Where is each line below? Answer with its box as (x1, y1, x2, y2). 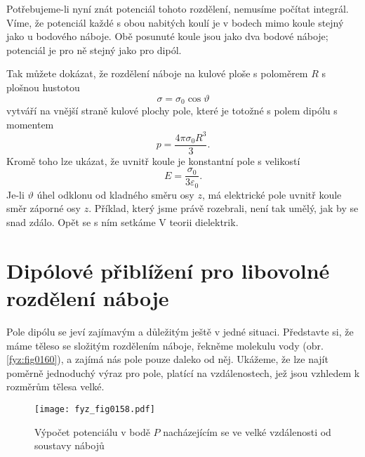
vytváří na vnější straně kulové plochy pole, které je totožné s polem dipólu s (6, 103, 338, 118)
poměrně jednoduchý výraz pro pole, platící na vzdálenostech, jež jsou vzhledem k (6, 365, 360, 380)
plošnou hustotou (6, 79, 80, 94)
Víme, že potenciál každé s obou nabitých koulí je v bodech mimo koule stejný (6, 15, 344, 29)
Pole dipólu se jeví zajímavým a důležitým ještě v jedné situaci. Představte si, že (6, 324, 354, 338)
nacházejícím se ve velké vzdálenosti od (163, 424, 331, 439)
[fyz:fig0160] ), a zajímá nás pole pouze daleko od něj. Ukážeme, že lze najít (6, 352, 328, 366)
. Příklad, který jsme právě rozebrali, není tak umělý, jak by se (88, 201, 359, 216)
